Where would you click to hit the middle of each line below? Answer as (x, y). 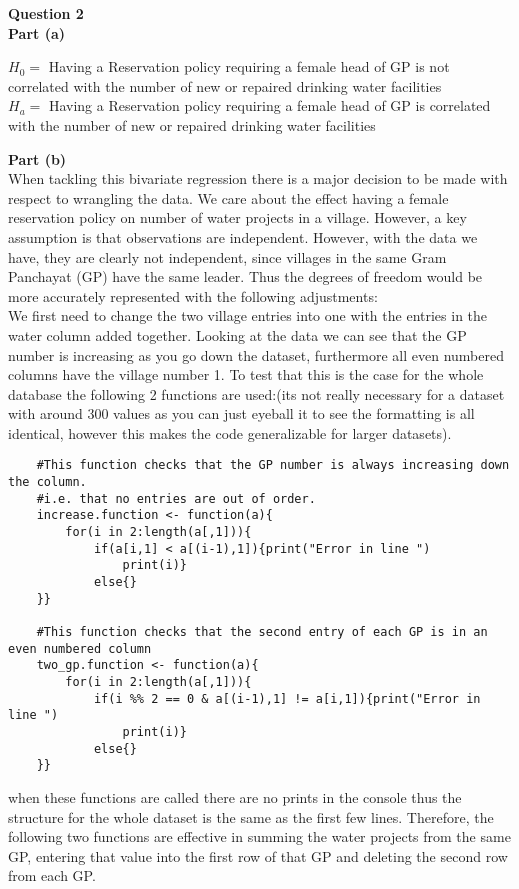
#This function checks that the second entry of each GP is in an (262, 632)
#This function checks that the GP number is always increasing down (273, 465)
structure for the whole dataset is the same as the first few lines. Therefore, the (251, 816)
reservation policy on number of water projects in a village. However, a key (237, 217)
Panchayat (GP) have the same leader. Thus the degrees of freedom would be (245, 276)
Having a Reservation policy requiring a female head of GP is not (249, 66)
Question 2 (46, 13)
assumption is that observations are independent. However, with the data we (243, 236)
